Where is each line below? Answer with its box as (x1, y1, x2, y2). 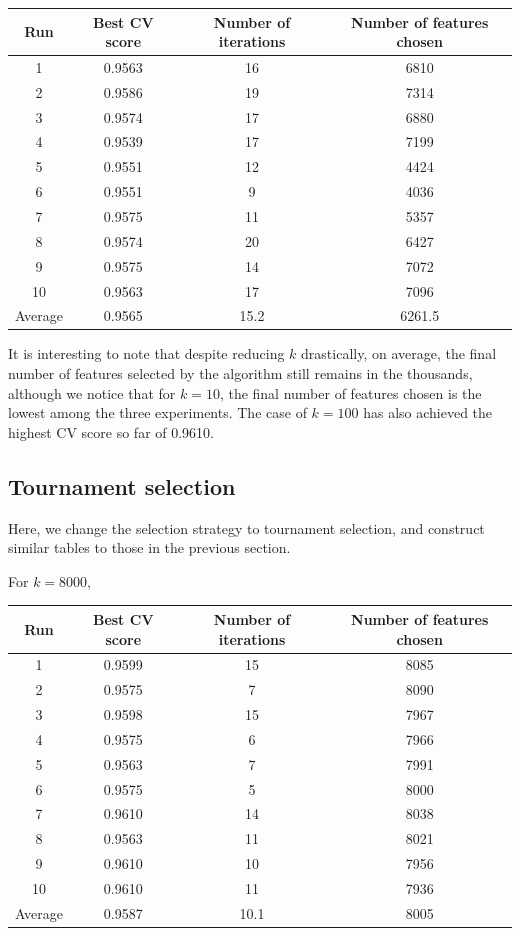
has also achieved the (363, 402, 493, 423)
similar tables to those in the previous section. (8, 537, 291, 558)
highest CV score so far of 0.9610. (8, 421, 215, 442)
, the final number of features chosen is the (219, 382, 482, 403)
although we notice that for (8, 382, 176, 403)
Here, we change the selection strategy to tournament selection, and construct (8, 517, 485, 538)
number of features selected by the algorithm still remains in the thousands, (8, 363, 473, 384)
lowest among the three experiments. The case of (8, 402, 307, 423)
